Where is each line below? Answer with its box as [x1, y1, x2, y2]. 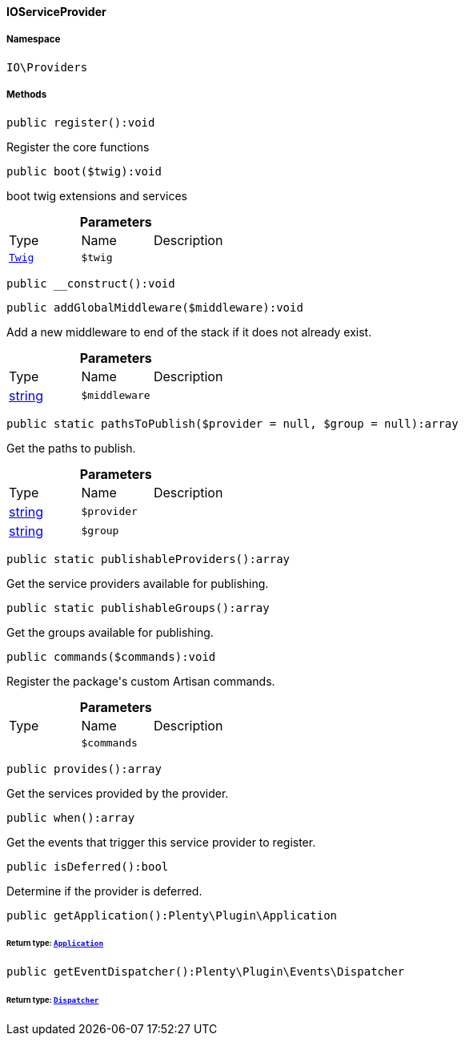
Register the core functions [6, 139, 150, 154]
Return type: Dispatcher [6, 996, 99, 1005]
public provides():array [6, 762, 162, 775]
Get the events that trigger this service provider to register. [6, 835, 316, 849]
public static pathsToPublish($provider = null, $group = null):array [6, 416, 459, 430]
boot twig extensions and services [6, 188, 187, 203]
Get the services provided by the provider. [6, 786, 229, 800]
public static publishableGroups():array [6, 601, 270, 614]
